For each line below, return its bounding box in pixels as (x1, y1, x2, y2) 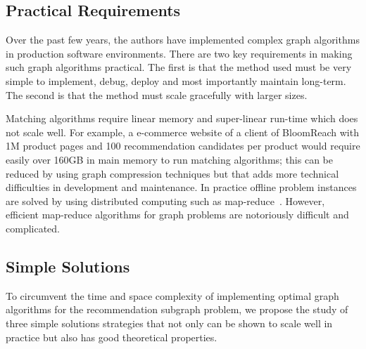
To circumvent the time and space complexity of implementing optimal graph (6, 288, 339, 303)
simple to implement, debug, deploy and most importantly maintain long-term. (6, 73, 346, 88)
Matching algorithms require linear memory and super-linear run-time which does (6, 111, 358, 126)
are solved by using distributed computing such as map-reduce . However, (6, 193, 325, 208)
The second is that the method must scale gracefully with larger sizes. (6, 87, 308, 102)
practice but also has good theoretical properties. (6, 329, 217, 344)
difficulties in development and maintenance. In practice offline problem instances (6, 180, 357, 195)
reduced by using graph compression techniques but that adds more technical (6, 166, 339, 180)
